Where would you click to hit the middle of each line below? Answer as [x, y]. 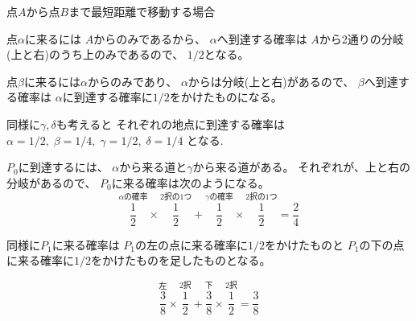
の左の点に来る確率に [192, 244]
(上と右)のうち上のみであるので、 [95, 54]
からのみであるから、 [150, 38]
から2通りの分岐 [361, 38]
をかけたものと [305, 244]
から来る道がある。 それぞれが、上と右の [301, 167]
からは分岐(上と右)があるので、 [271, 81]
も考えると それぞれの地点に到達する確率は [170, 123]
